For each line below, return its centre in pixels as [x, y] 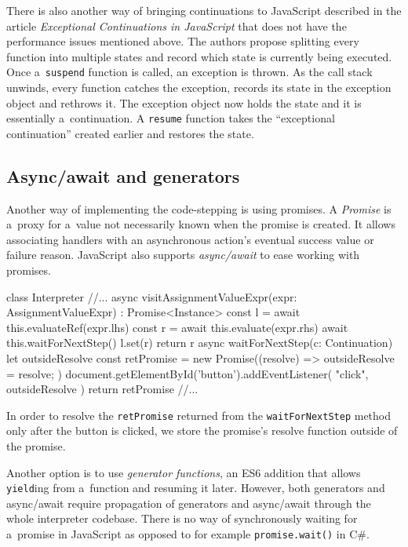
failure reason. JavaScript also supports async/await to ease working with [183, 255]
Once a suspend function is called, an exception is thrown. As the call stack [189, 72]
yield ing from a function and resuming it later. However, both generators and [196, 488]
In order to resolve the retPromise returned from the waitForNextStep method [199, 415]
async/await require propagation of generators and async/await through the [189, 503]
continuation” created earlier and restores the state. [130, 133]
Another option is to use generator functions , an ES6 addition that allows [184, 472]
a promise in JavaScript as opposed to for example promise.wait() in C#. [188, 534]
